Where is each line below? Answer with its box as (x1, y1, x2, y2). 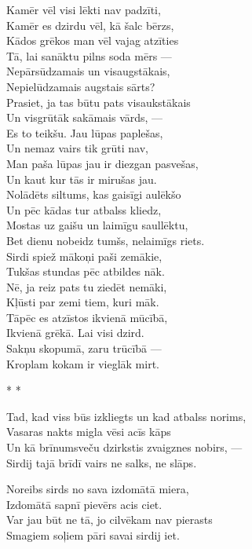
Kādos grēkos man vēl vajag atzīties (6, 32, 179, 49)
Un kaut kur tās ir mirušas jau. (6, 170, 157, 187)
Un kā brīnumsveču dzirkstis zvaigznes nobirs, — (6, 439, 243, 456)
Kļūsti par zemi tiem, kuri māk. (6, 294, 159, 310)
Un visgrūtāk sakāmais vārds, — (6, 109, 163, 126)
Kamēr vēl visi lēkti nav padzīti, (6, 2, 161, 17)
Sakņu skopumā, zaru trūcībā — (6, 340, 162, 357)
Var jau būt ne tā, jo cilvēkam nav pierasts (6, 511, 213, 528)
